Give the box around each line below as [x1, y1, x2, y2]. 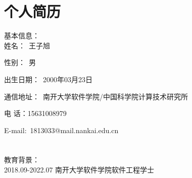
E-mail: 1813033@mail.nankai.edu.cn [4, 125, 119, 135]
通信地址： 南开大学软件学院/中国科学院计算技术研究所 [4, 91, 188, 101]
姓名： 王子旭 [4, 40, 50, 50]
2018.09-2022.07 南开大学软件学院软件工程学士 [4, 164, 155, 175]
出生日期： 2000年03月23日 [4, 74, 92, 84]
